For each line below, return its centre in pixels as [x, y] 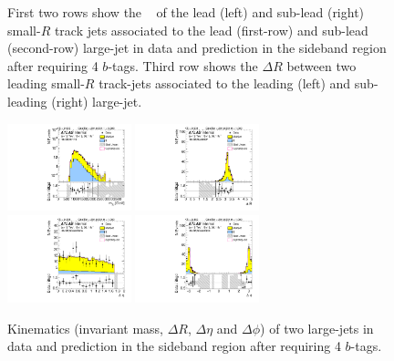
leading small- [46, 83]
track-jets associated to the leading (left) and [225, 83]
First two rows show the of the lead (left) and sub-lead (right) [186, 12]
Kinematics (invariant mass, [85, 328]
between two [321, 65]
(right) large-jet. [97, 101]
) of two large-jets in [317, 328]
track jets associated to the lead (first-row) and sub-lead [211, 30]
